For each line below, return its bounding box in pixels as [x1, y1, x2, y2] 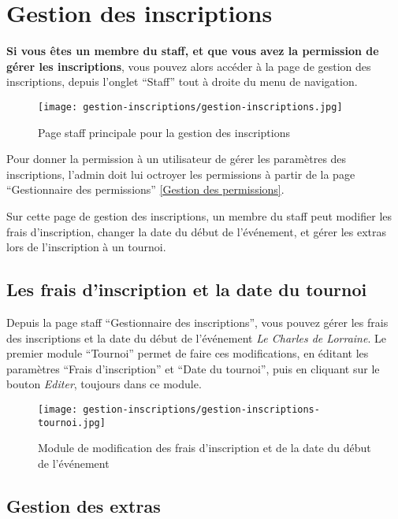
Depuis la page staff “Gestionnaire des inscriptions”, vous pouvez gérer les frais [6, 313, 389, 330]
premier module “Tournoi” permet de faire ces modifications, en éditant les [6, 345, 369, 361]
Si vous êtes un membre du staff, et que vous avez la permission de [6, 43, 379, 59]
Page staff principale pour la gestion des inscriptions [38, 124, 290, 140]
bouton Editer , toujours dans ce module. [6, 376, 202, 392]
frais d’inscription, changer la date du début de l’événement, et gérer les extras [6, 223, 386, 239]
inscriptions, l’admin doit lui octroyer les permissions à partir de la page [6, 165, 355, 182]
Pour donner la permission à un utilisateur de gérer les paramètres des [6, 150, 347, 167]
